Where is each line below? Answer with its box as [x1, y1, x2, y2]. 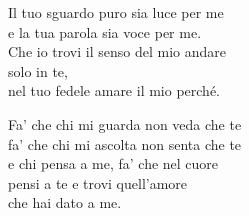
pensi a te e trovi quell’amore [8, 172, 188, 193]
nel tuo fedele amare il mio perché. [8, 80, 221, 101]
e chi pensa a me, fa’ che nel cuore [8, 153, 219, 174]
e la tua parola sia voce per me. [8, 21, 202, 42]
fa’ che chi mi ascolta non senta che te [8, 133, 242, 154]
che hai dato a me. [8, 192, 122, 213]
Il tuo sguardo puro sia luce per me [8, 2, 224, 22]
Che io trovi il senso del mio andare [8, 41, 226, 62]
